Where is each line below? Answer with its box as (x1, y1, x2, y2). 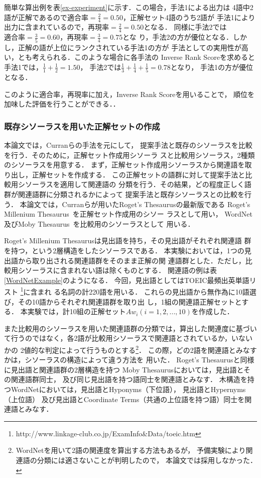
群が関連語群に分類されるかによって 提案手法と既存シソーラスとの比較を (4, 189, 245, 200)
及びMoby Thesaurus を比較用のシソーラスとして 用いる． (4, 218, 195, 229)
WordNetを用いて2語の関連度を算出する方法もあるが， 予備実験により (16, 445, 246, 455)
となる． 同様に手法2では (144, 22, 227, 32)
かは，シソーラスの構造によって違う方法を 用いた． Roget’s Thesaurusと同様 (4, 354, 254, 365)
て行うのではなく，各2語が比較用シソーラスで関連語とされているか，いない (4, 333, 253, 343)
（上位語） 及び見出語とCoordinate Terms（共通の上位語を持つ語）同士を (4, 394, 245, 404)
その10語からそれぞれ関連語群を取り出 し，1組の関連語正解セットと (18, 296, 242, 307)
